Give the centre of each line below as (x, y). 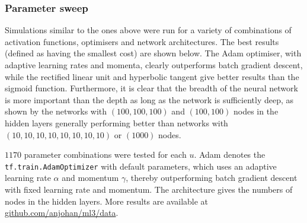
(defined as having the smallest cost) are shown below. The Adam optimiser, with (153, 53)
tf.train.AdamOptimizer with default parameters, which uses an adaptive (141, 166)
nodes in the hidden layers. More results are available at (107, 201)
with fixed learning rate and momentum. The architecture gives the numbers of (149, 189)
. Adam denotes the (230, 154)
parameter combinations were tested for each (105, 154)
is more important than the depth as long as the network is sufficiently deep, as (149, 99)
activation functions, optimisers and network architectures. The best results (142, 41)
